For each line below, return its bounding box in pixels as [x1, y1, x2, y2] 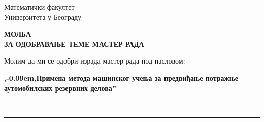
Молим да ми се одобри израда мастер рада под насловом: [4, 55, 185, 66]
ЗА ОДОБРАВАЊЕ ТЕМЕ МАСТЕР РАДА [4, 38, 144, 49]
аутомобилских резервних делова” [4, 82, 116, 93]
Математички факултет [4, 2, 75, 12]
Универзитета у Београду [4, 11, 82, 22]
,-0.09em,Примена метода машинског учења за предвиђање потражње [4, 72, 239, 83]
